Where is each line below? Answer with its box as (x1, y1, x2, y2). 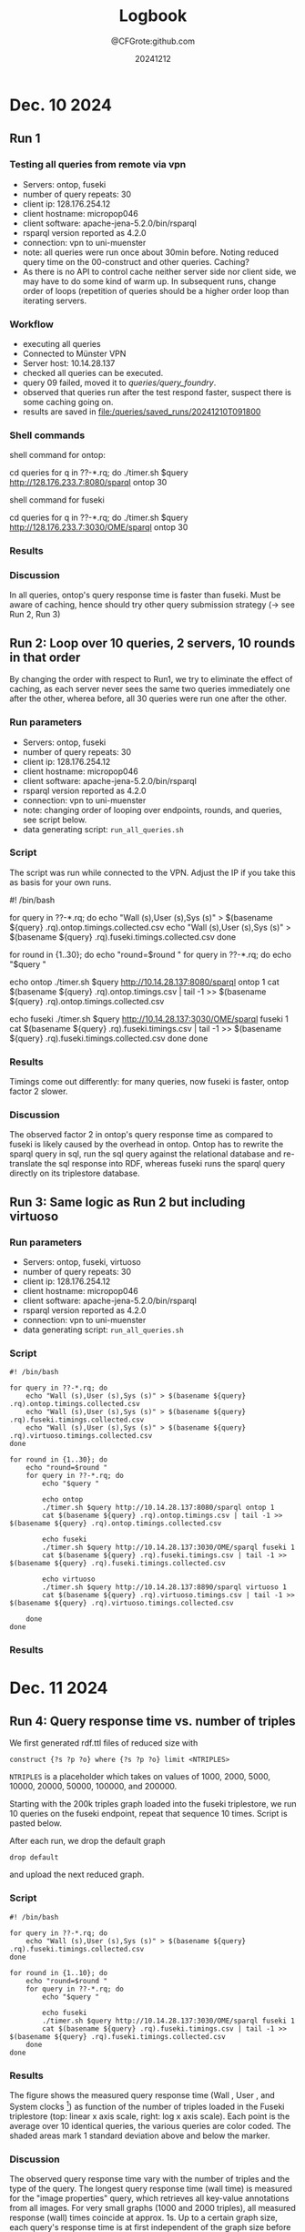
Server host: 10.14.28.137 (22, 357, 116, 369)
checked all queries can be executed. (22, 367, 164, 378)
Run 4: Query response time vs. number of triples (9, 1713, 296, 1728)
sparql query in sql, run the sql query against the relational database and (9, 1148, 282, 1159)
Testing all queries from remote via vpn (9, 158, 187, 171)
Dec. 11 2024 (9, 1677, 108, 1698)
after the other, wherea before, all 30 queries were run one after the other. (9, 693, 287, 704)
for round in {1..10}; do (9, 1968, 107, 1977)
